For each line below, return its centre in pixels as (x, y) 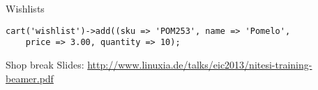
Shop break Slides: (45, 64)
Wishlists (25, 8)
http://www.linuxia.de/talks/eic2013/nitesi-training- (200, 64)
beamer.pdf (30, 78)
